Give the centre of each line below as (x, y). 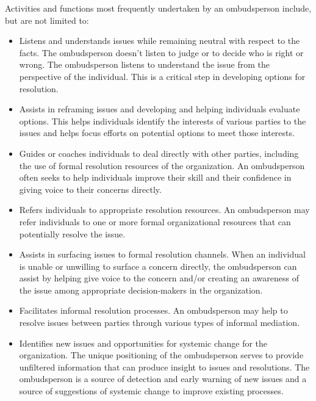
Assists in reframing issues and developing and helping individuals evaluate (160, 109)
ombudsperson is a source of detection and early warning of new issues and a (163, 379)
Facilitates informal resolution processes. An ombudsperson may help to (153, 310)
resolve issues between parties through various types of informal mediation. (160, 323)
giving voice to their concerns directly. (90, 189)
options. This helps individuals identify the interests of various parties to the (163, 121)
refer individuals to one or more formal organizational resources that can (155, 221)
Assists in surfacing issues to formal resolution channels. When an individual (162, 254)
